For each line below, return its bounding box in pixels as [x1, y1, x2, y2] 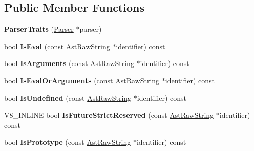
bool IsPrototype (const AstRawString [4, 137, 131, 147]
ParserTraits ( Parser [4, 24, 74, 34]
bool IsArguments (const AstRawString [4, 58, 134, 69]
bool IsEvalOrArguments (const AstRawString [4, 75, 160, 85]
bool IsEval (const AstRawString [4, 40, 110, 51]
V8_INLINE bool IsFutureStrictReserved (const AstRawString [4, 110, 214, 120]
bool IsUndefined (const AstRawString [4, 92, 132, 103]
